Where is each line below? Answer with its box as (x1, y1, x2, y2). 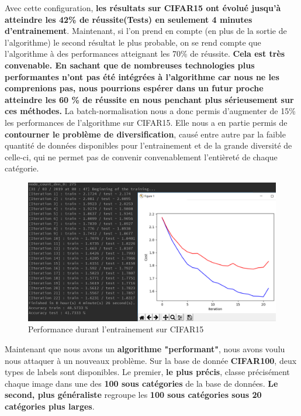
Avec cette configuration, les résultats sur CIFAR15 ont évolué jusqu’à (5, 2, 281, 13)
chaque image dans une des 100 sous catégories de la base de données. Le (5, 377, 278, 389)
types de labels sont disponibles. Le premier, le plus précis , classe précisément (5, 366, 290, 378)
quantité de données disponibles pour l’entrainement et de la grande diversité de (5, 139, 292, 152)
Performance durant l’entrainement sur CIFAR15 (28, 323, 204, 335)
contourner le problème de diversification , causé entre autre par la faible (5, 128, 286, 140)
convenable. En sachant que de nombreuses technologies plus (5, 59, 255, 71)
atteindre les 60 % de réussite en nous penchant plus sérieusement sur (5, 93, 294, 105)
